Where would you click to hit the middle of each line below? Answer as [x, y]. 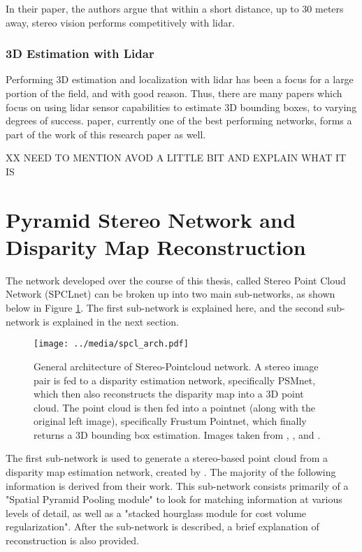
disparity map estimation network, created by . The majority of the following [171, 472]
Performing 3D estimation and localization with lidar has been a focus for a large [180, 79]
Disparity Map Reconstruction [156, 246]
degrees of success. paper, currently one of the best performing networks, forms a [179, 121]
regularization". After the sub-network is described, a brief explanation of [162, 526]
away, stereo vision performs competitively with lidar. [120, 22]
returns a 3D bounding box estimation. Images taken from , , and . [177, 434]
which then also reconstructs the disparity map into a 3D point [169, 394]
